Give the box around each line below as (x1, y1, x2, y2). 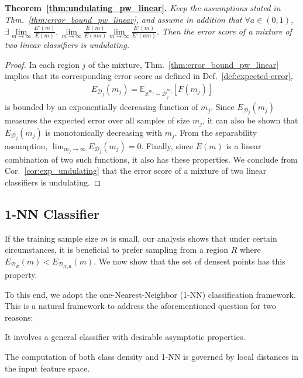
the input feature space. (5, 362, 90, 374)
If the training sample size (5, 232, 98, 244)
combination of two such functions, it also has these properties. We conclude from (5, 153, 298, 165)
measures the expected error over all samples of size (5, 114, 190, 126)
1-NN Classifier (5, 205, 100, 222)
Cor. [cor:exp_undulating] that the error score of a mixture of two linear (5, 164, 267, 177)
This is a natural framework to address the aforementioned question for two (5, 300, 276, 312)
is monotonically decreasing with (45, 126, 163, 138)
